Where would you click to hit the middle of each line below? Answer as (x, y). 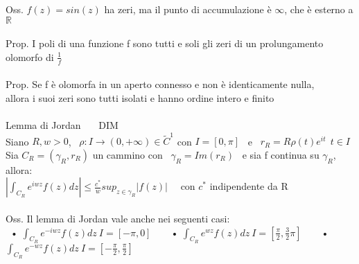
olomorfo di (30, 56)
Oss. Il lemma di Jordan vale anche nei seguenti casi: (118, 219)
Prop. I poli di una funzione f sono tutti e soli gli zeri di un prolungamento (165, 43)
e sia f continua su (281, 154)
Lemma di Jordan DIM (62, 124)
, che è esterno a (319, 9)
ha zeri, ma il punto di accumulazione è (188, 9)
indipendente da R (249, 186)
